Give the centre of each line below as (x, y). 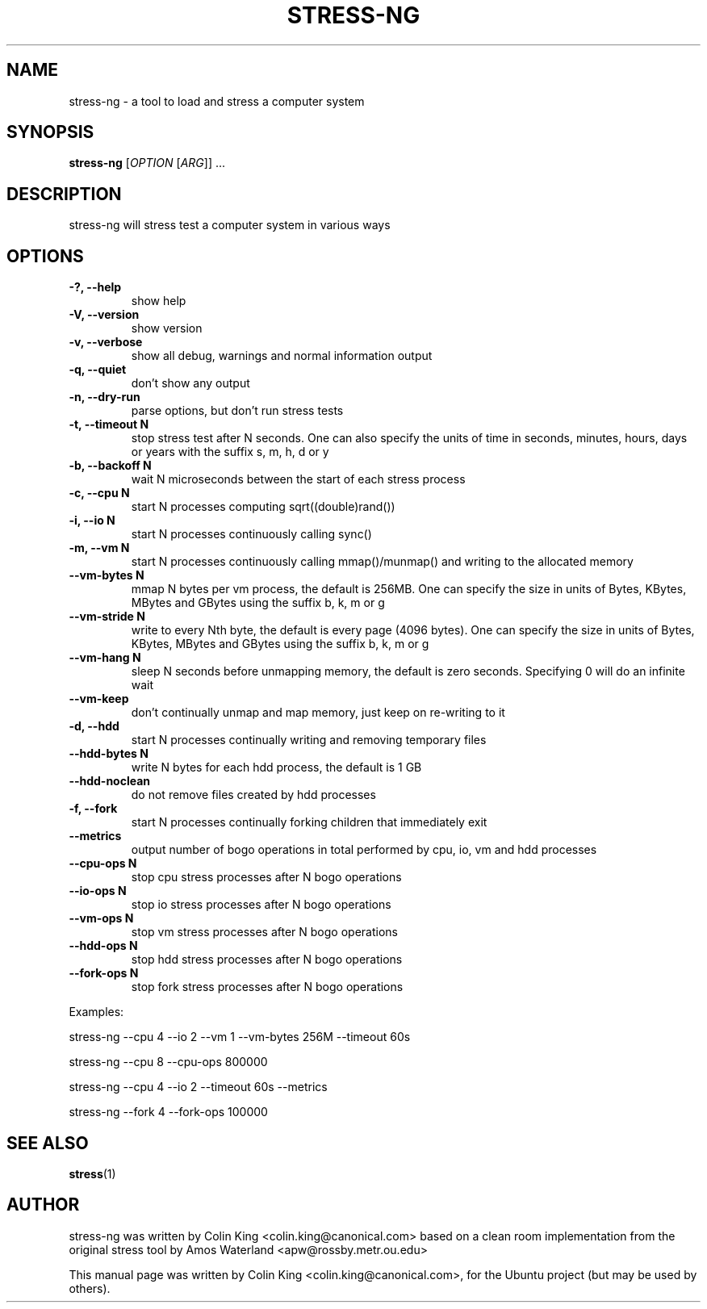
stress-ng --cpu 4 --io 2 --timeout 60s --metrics (198, 1087)
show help (159, 301)
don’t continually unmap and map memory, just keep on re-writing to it (318, 713)
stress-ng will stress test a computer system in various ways (230, 225)
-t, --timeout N (109, 424)
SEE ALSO (48, 1143)
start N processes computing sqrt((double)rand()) (263, 507)
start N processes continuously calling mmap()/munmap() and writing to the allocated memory (382, 562)
